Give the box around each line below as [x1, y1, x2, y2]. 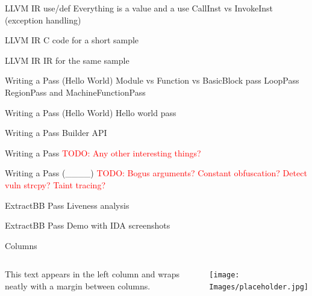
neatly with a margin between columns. [5, 279, 151, 292]
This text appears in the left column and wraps [5, 268, 180, 280]
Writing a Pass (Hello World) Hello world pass [5, 106, 176, 119]
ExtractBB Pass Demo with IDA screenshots [5, 219, 170, 232]
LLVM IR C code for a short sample [5, 34, 139, 46]
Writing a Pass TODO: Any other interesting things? [5, 146, 201, 159]
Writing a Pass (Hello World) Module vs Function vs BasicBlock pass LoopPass [5, 74, 299, 87]
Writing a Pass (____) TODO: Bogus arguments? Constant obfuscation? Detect [5, 167, 307, 179]
